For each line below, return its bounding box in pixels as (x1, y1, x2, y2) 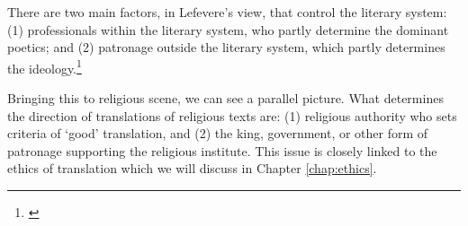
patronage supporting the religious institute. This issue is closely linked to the (7, 141, 437, 160)
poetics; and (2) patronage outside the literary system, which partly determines (7, 38, 445, 56)
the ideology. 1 (7, 56, 82, 77)
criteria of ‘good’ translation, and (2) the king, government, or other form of (7, 124, 428, 143)
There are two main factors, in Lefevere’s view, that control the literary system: (7, 3, 447, 21)
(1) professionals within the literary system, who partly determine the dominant (7, 20, 449, 39)
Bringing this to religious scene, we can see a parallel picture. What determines (7, 89, 444, 108)
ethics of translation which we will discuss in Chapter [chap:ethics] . (7, 159, 377, 178)
